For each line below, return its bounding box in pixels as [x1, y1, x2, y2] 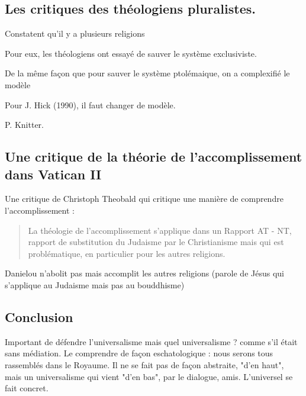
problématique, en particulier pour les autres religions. [28, 247, 226, 259]
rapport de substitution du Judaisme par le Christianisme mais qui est [28, 236, 284, 248]
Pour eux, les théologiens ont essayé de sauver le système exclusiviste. [5, 47, 257, 59]
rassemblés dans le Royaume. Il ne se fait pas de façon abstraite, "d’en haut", [5, 358, 284, 371]
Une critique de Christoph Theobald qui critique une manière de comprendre [5, 192, 284, 205]
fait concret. [5, 382, 49, 394]
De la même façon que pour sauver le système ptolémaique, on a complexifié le [5, 67, 290, 79]
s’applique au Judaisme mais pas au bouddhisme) [5, 278, 185, 291]
